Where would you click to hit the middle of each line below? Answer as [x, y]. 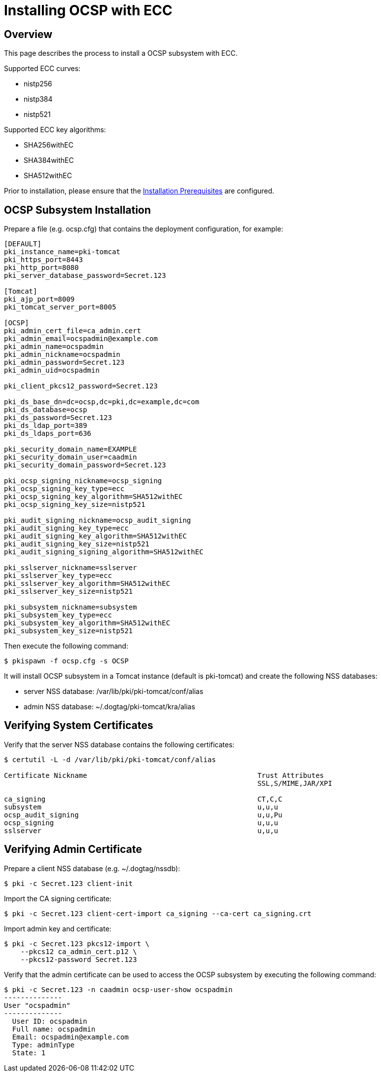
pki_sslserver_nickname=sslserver [70, 568]
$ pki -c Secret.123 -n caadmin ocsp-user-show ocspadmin [118, 989]
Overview [28, 34]
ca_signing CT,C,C [143, 799]
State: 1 [29, 1053]
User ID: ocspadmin [50, 1021]
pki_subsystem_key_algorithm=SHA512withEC [87, 623]
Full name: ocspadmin [54, 1029]
